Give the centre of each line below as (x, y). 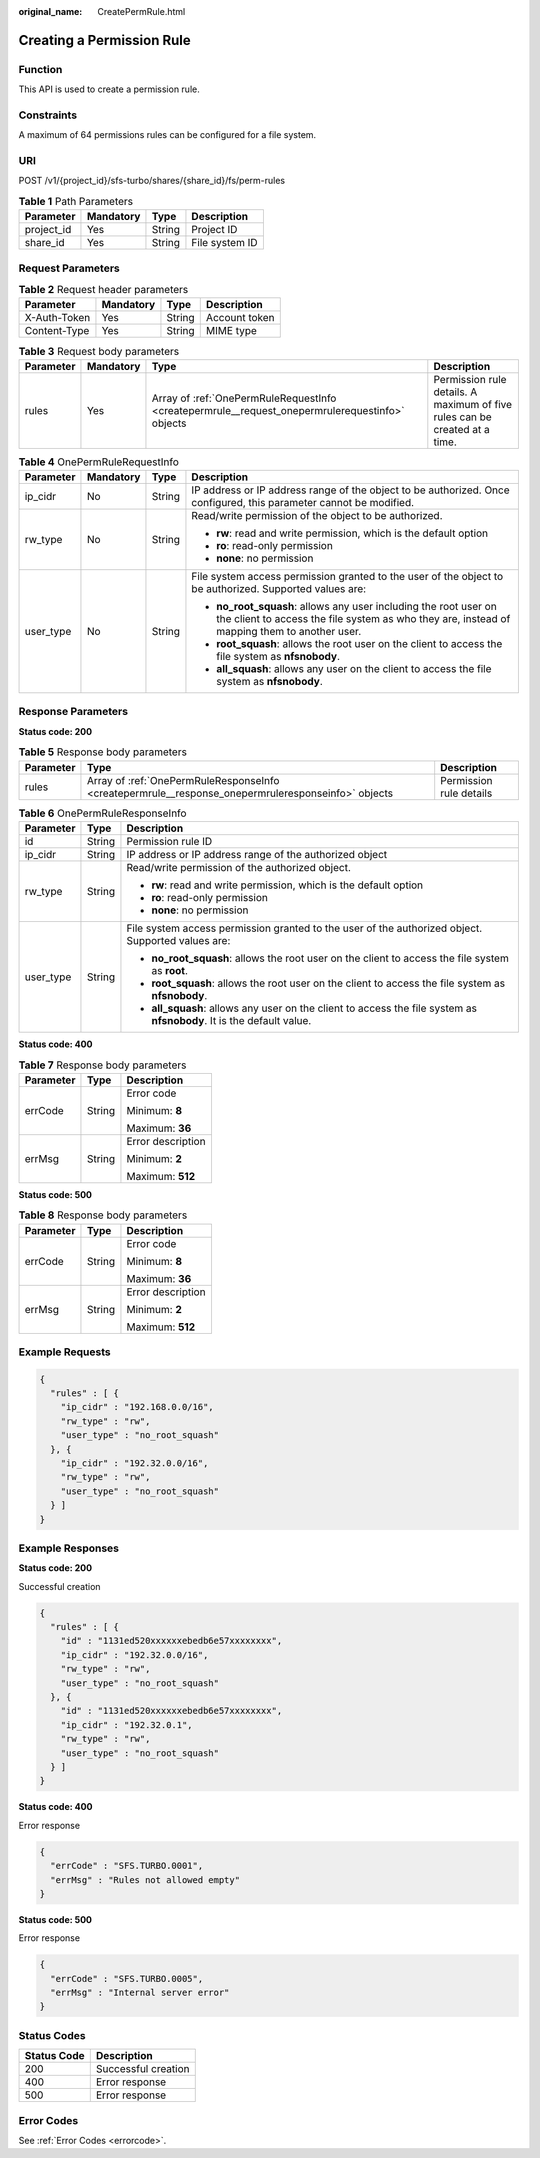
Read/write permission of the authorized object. (239, 867)
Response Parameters (73, 712)
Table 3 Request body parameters (99, 351)
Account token (240, 318)
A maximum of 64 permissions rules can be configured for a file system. (167, 135)
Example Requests (64, 1352)
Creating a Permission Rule (105, 40)
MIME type (231, 331)
